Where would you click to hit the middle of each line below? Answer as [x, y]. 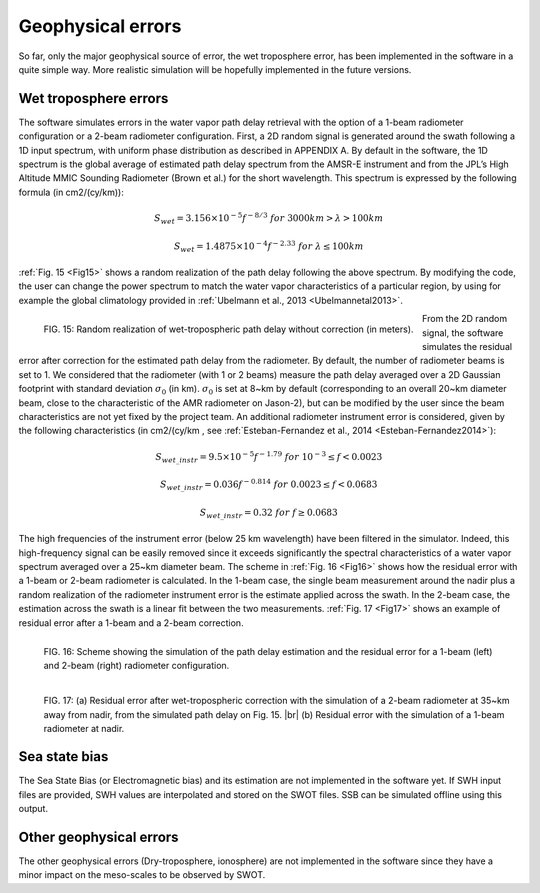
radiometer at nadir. [84, 728]
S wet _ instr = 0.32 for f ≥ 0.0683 [269, 513]
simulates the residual [467, 347]
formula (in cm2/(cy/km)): [71, 192]
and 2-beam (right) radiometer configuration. [136, 666]
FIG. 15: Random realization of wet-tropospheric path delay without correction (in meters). [228, 329]
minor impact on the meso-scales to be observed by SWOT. [142, 875]
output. [33, 808]
